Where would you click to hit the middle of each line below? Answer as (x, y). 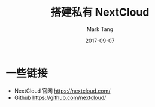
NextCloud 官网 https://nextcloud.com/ (62, 91)
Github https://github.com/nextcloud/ (60, 97)
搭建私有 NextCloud (100, 12)
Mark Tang (100, 29)
